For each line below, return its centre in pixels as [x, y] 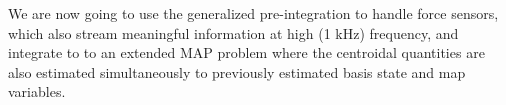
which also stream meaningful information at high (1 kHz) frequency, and [233, 32]
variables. [37, 91]
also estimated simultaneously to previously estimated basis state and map [237, 71]
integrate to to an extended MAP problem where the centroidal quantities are [246, 52]
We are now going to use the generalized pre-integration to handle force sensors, [253, 13]
